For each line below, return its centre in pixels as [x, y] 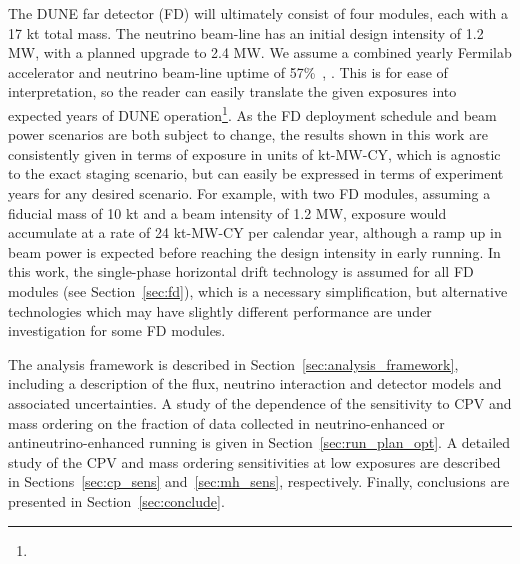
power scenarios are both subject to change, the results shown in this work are [248, 134]
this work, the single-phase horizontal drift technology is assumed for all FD [241, 271]
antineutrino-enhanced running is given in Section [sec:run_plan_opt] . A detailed [259, 442]
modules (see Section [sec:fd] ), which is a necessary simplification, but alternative [258, 290]
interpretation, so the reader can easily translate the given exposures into [232, 91]
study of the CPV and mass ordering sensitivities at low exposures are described [254, 461]
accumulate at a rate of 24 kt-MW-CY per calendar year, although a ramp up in [255, 232]
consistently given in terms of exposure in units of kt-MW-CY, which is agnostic [254, 153]
